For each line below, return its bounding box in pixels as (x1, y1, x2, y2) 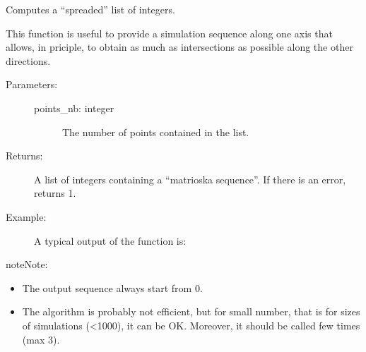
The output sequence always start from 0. (22, 280, 203, 295)
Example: (6, 209, 47, 224)
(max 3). (22, 332, 60, 346)
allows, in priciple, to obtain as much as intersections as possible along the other (6, 40, 353, 54)
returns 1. (34, 186, 76, 200)
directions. (6, 53, 51, 68)
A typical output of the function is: (34, 233, 187, 248)
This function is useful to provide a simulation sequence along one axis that (6, 25, 333, 40)
